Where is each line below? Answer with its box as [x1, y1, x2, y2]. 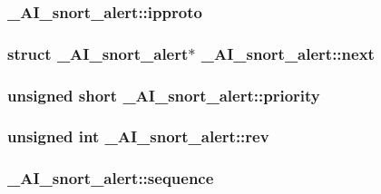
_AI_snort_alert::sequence [7, 167, 214, 189]
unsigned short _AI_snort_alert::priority [7, 83, 320, 106]
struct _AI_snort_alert [7, 42, 189, 64]
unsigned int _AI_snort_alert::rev [7, 125, 269, 148]
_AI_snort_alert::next [200, 42, 375, 64]
